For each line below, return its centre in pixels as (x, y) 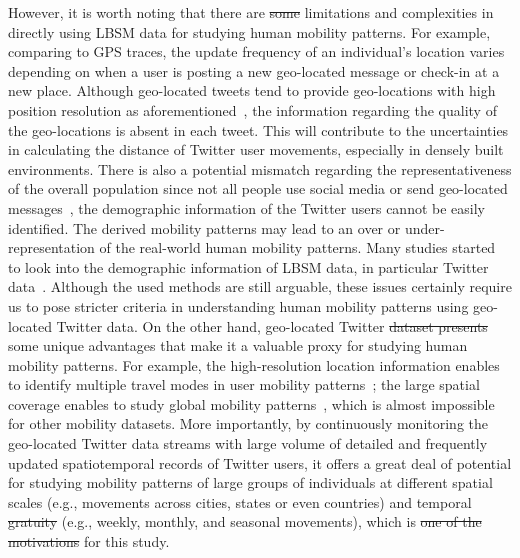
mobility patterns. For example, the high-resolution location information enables (254, 364)
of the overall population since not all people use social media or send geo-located (258, 188)
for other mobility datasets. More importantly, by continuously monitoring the (248, 423)
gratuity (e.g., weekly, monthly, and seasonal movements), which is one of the (245, 521)
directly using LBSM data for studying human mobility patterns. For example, (249, 31)
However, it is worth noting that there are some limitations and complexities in (251, 12)
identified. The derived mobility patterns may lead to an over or (204, 227)
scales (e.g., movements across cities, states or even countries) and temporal (240, 501)
